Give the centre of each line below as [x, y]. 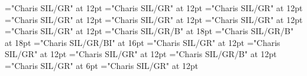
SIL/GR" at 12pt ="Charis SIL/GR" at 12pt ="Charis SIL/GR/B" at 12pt [141, 54]
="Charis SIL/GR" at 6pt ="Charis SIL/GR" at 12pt [102, 65]
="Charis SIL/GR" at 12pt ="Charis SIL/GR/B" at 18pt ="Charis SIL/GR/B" [149, 31]
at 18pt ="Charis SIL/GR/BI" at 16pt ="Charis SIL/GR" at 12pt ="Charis [143, 42]
